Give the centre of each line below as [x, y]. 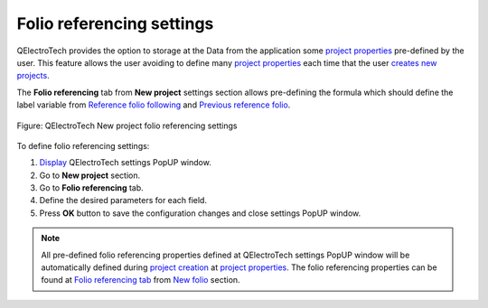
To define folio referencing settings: [83, 145]
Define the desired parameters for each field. [123, 201]
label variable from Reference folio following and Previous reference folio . [154, 105]
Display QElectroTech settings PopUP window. [125, 163]
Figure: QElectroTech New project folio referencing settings [127, 126]
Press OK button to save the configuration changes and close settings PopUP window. [200, 213]
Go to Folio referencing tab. [91, 188]
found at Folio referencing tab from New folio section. [141, 280]
